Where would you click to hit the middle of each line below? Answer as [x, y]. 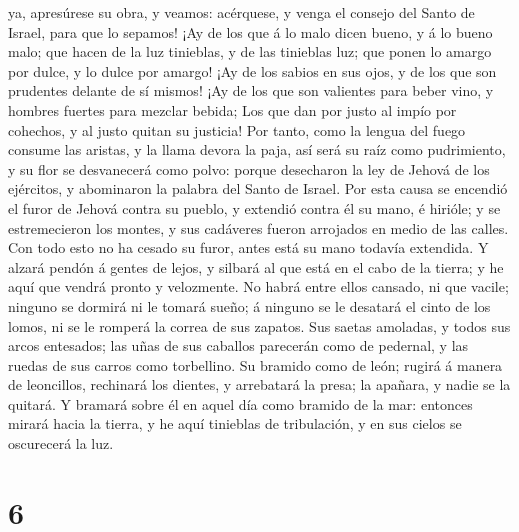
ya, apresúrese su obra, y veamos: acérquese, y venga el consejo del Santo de [241, 12]
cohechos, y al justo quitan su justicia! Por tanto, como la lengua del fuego [237, 129]
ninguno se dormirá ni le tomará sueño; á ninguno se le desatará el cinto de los [249, 305]
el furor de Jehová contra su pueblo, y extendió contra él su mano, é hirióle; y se [254, 207]
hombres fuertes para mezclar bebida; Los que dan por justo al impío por [232, 109]
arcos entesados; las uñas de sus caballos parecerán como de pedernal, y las [238, 345]
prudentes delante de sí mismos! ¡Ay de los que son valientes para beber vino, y [251, 90]
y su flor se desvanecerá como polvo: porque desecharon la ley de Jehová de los [249, 168]
